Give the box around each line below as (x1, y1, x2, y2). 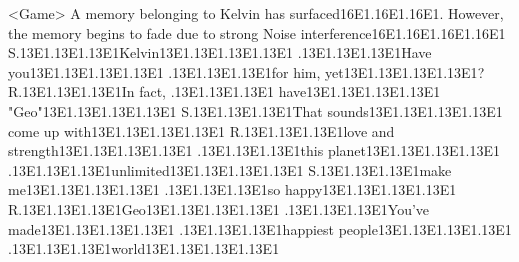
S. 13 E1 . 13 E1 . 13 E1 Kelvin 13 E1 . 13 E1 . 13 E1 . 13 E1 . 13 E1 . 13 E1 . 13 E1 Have (8, 42, 432, 63)
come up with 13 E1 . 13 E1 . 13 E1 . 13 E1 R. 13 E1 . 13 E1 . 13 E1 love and (8, 120, 395, 141)
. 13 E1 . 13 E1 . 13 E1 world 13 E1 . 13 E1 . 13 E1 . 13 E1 (8, 238, 280, 259)
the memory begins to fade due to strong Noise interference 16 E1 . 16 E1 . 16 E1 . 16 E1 (8, 22, 506, 43)
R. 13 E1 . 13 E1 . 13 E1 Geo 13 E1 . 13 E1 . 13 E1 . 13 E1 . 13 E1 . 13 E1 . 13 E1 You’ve (8, 198, 430, 219)
